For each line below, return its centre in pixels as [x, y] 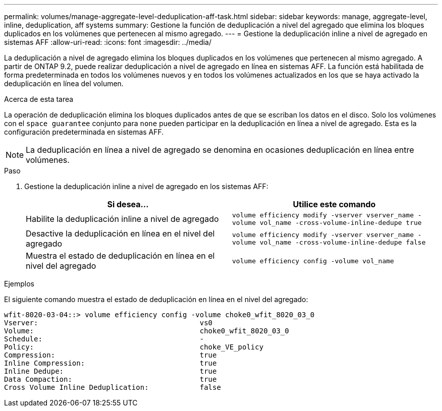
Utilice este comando [334, 204]
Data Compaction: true [111, 379]
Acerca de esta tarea [39, 99]
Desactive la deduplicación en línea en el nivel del [120, 233]
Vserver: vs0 [108, 323]
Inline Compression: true [111, 363]
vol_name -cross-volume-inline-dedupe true [341, 223]
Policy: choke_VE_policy [134, 347]
